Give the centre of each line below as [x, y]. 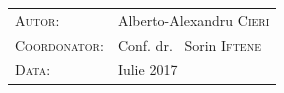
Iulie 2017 [147, 69]
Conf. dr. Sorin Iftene [189, 44]
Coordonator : [59, 44]
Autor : [37, 19]
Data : [33, 69]
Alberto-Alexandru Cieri [193, 19]
